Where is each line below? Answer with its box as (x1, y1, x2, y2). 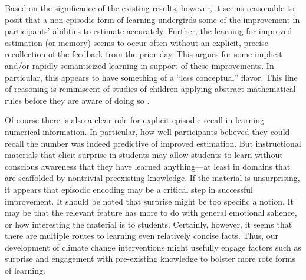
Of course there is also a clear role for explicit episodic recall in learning (5, 114, 265, 126)
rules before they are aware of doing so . (5, 94, 150, 106)
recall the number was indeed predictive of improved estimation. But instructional (5, 137, 301, 149)
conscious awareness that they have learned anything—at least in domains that (5, 160, 291, 172)
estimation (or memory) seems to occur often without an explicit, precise (5, 36, 268, 48)
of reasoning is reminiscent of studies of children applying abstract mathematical (5, 83, 296, 95)
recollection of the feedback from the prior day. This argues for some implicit (5, 48, 282, 60)
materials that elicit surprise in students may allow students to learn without (5, 149, 283, 161)
